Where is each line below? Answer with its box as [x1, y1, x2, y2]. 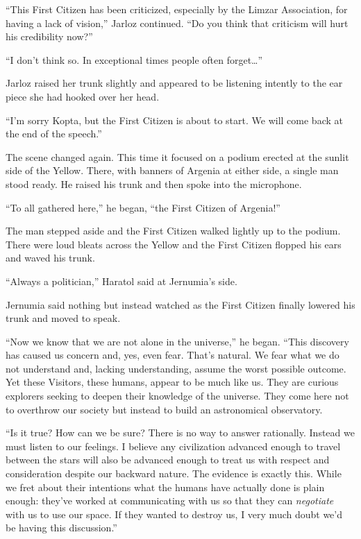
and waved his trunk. [6, 250, 95, 265]
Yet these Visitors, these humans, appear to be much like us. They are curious [6, 375, 339, 389]
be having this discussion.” [6, 520, 117, 535]
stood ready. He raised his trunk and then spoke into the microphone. [6, 176, 302, 191]
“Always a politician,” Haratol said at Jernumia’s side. [6, 273, 237, 288]
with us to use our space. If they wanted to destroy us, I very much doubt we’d [6, 506, 343, 521]
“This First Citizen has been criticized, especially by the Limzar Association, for [6, 2, 348, 16]
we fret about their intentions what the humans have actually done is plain [6, 479, 325, 494]
